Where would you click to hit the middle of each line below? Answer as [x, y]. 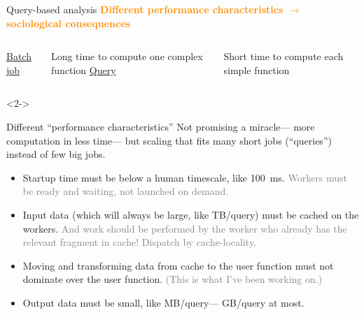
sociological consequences [68, 23]
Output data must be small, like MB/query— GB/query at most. [163, 302]
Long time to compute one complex [127, 56]
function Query [83, 69]
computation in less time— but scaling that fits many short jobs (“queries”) [169, 140]
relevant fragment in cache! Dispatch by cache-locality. [140, 242]
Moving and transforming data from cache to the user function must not [178, 265]
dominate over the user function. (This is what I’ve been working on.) [173, 279]
